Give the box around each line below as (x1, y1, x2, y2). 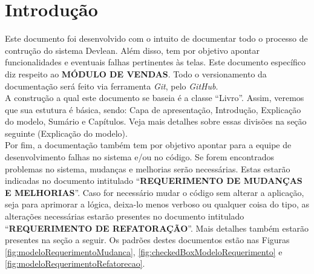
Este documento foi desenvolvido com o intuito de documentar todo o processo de (5, 32, 308, 45)
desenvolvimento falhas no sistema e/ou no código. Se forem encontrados (5, 151, 274, 163)
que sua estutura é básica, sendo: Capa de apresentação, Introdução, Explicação (5, 103, 301, 116)
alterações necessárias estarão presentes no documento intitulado (5, 210, 244, 223)
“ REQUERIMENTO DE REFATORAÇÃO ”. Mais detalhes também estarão (5, 221, 309, 234)
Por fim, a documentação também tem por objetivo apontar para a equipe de (5, 139, 292, 151)
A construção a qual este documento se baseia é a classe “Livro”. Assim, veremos (5, 91, 304, 104)
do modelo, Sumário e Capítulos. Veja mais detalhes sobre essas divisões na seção (5, 115, 307, 128)
